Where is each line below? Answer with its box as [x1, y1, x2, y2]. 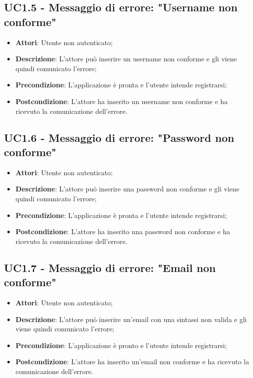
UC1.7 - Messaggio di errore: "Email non [4, 260, 216, 275]
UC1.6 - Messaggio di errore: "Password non [4, 130, 234, 145]
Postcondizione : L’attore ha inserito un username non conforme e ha [15, 96, 228, 106]
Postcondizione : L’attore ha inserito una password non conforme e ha [15, 226, 230, 237]
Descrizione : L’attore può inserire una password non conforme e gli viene [15, 184, 240, 194]
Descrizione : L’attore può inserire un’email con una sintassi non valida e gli [15, 314, 247, 324]
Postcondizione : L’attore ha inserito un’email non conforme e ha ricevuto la [15, 356, 250, 367]
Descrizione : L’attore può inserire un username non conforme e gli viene [15, 54, 237, 64]
